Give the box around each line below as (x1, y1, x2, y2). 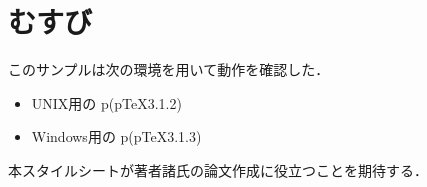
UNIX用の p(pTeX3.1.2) (31, 92, 182, 113)
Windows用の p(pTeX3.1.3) (31, 126, 202, 147)
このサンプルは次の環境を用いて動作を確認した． (8, 59, 330, 80)
